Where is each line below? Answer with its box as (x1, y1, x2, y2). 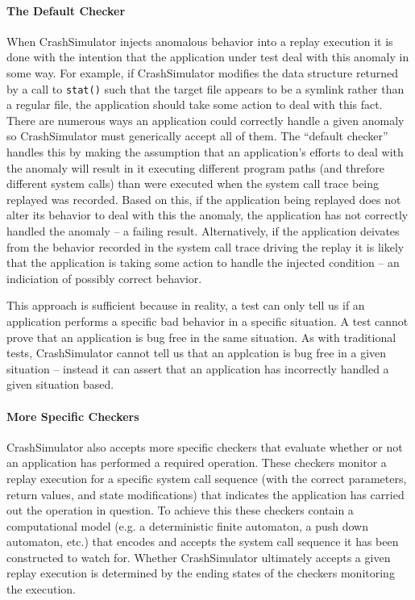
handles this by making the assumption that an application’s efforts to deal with (6, 144, 404, 160)
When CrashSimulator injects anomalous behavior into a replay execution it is (6, 32, 393, 49)
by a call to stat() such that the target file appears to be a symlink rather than (6, 80, 405, 97)
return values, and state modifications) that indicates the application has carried (6, 485, 405, 502)
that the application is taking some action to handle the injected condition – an (6, 254, 400, 271)
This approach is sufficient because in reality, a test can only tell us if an (6, 297, 365, 314)
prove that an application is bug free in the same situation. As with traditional (6, 328, 396, 345)
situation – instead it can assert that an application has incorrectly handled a (6, 360, 389, 377)
